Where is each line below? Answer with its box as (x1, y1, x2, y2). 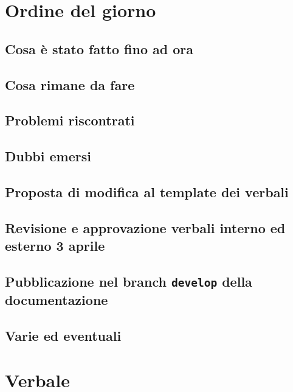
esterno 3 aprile (5, 236, 105, 255)
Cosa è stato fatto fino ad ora (5, 39, 194, 58)
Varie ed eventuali (5, 326, 122, 345)
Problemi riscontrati (5, 111, 135, 130)
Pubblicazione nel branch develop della (5, 271, 252, 290)
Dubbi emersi (5, 147, 91, 166)
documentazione (5, 290, 108, 309)
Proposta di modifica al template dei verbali (5, 182, 289, 201)
